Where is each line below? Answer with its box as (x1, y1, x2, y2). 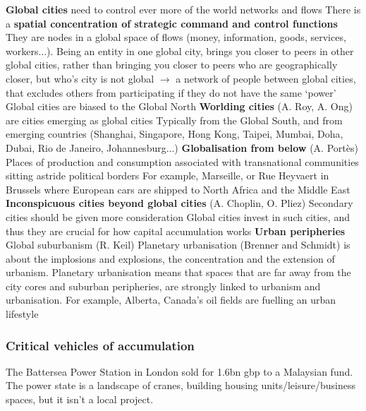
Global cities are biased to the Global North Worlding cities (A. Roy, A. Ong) (6, 99, 353, 114)
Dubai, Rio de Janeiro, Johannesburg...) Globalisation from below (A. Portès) (6, 140, 358, 155)
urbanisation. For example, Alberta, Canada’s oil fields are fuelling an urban (6, 292, 336, 307)
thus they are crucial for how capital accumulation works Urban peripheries (6, 223, 346, 238)
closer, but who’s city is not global (6, 71, 154, 85)
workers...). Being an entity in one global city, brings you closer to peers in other (6, 43, 354, 58)
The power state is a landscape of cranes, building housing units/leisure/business (6, 378, 355, 393)
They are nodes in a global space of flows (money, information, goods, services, (6, 30, 346, 44)
